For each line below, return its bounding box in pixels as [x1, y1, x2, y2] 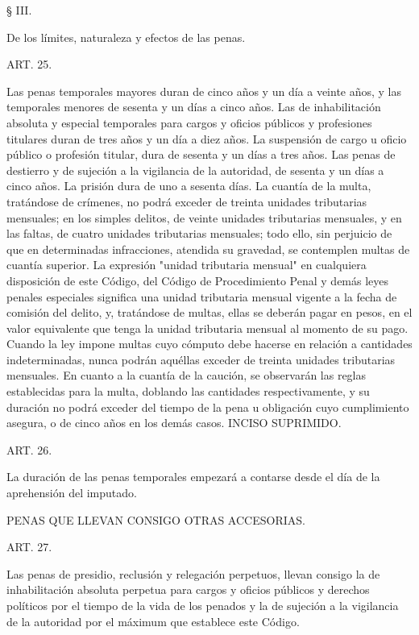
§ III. [6, 2, 32, 18]
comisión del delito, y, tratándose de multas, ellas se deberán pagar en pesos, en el [6, 304, 413, 321]
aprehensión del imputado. [6, 484, 137, 501]
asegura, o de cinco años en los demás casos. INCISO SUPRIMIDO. [6, 414, 342, 431]
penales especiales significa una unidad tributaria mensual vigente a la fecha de [6, 288, 397, 305]
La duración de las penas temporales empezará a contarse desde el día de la [6, 468, 380, 485]
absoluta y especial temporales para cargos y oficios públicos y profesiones [6, 114, 372, 131]
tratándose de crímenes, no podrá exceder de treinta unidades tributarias [6, 193, 367, 210]
